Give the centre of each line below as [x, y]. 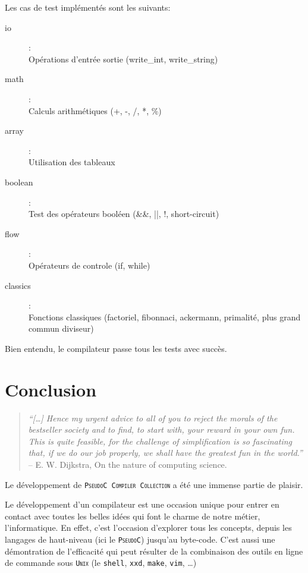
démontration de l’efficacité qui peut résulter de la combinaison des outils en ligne [154, 551]
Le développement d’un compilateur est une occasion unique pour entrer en [142, 504]
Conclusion [51, 389]
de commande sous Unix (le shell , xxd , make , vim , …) [101, 563]
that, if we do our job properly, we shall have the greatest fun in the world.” [165, 453]
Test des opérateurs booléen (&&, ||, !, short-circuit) [124, 214]
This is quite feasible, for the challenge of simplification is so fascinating [160, 441]
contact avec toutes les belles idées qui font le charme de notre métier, [133, 516]
